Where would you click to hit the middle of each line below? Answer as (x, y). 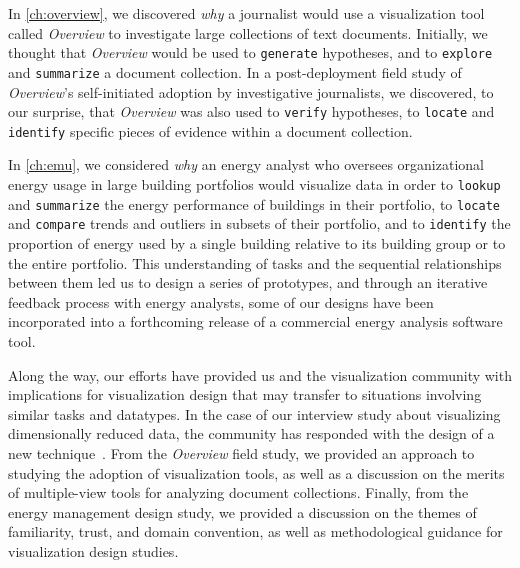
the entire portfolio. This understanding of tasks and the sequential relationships (255, 262)
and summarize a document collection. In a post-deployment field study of (235, 71)
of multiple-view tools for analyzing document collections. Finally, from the (238, 492)
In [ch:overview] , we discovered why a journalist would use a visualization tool (246, 13)
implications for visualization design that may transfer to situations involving (245, 394)
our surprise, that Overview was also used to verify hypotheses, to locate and (251, 111)
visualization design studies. (93, 550)
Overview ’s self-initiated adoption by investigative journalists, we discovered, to (251, 91)
